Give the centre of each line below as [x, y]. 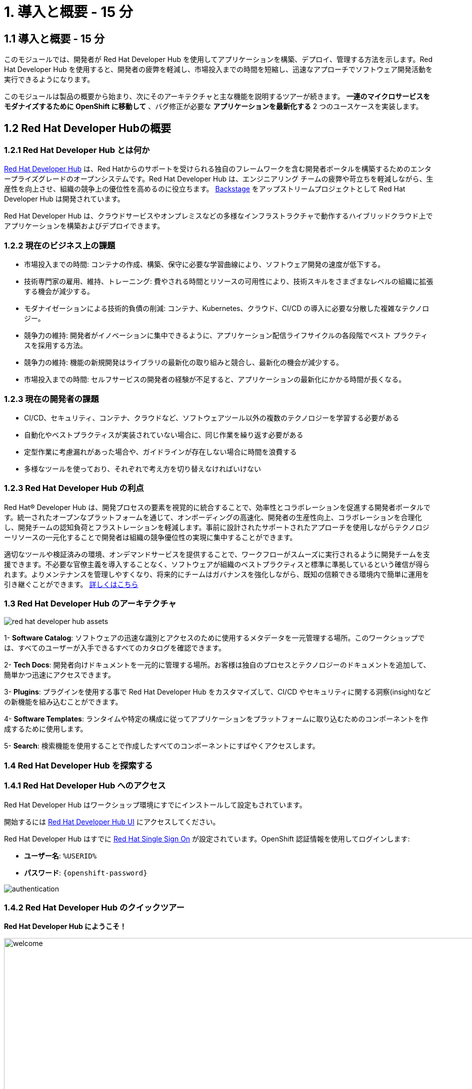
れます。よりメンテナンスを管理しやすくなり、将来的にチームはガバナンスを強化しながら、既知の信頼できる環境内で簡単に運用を [217, 574]
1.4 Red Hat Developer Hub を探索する [78, 765]
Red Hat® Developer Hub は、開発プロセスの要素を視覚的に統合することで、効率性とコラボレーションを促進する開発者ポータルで [217, 507]
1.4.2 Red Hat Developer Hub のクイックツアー [94, 907]
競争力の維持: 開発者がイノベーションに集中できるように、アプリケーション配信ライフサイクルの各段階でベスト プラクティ [226, 335]
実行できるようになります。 [49, 79]
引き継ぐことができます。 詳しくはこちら [71, 584]
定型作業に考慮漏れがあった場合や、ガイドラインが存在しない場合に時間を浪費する [160, 451]
